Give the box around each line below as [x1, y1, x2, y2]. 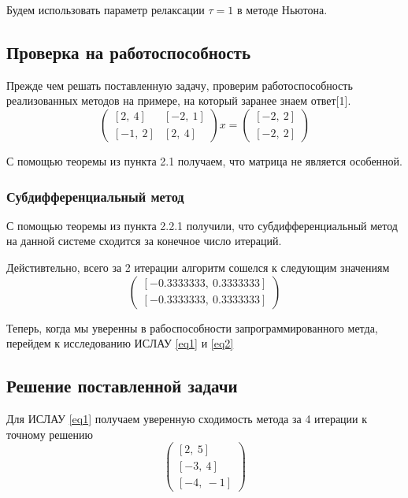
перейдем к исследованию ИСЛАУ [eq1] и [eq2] [6, 335, 234, 351]
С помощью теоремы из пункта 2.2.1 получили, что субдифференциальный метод [6, 217, 398, 233]
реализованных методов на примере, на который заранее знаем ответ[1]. [6, 92, 351, 109]
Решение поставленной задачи [6, 373, 238, 398]
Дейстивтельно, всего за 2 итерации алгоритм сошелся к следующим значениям [6, 258, 390, 275]
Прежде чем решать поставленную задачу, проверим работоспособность [6, 76, 353, 93]
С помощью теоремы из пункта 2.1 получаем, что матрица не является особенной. [6, 152, 402, 169]
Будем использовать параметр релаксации [6, 2, 205, 17]
